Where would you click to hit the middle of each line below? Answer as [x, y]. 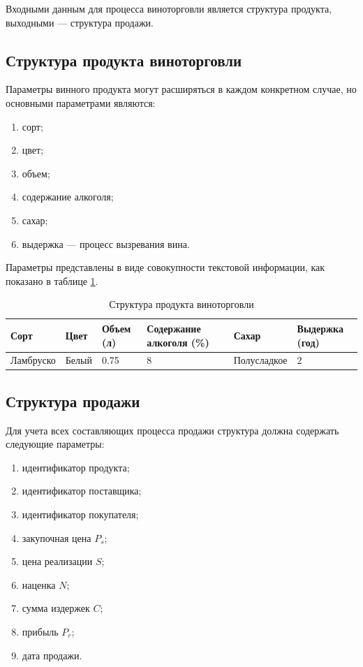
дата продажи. [52, 655]
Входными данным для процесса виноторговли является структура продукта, [169, 8]
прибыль [40, 631]
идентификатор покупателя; [80, 514]
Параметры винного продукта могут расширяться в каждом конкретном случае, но [181, 89]
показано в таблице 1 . [52, 280]
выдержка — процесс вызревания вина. [106, 243]
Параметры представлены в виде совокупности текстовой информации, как [165, 267]
